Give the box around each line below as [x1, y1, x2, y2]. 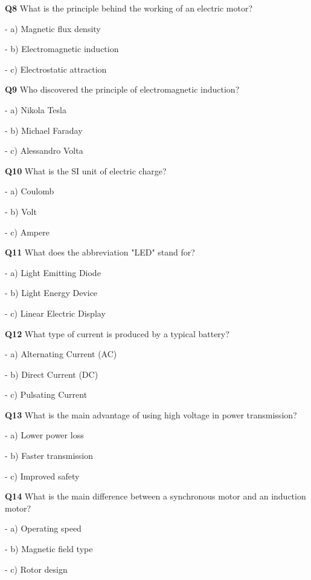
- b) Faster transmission [5, 449, 94, 462]
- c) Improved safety [5, 469, 80, 482]
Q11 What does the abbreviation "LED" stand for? [5, 246, 195, 259]
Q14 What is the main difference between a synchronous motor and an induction [5, 490, 306, 503]
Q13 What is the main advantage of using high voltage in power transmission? [5, 408, 297, 421]
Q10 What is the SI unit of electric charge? [5, 164, 167, 177]
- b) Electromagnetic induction [5, 42, 119, 55]
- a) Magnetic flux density [5, 22, 101, 35]
